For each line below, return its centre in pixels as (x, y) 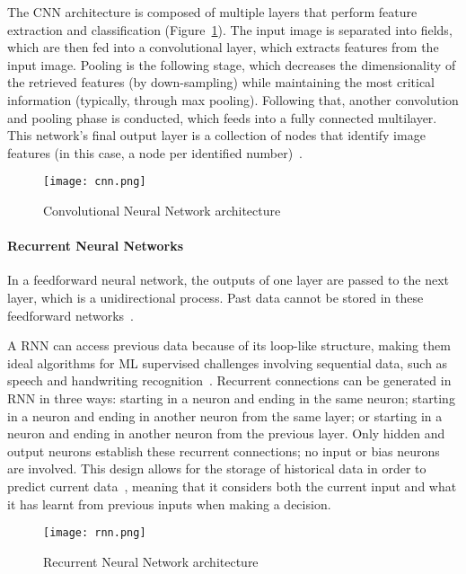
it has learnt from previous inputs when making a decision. (169, 503)
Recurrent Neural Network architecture (151, 561)
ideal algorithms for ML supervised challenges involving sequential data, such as (228, 362)
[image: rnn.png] (95, 533)
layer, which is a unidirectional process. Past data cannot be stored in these (215, 297)
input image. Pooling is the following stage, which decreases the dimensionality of (232, 64)
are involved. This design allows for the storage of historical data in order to (217, 468)
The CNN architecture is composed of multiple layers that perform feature (212, 12)
